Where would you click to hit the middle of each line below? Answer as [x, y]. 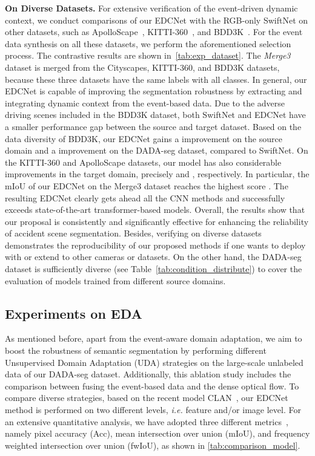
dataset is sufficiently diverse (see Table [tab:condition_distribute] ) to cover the [154, 269]
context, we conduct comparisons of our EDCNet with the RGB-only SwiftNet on [157, 20]
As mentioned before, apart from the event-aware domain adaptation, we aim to [154, 338]
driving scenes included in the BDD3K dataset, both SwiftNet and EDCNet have [155, 115]
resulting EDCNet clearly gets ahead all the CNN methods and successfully [145, 197]
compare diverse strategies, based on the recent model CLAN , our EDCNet [147, 398]
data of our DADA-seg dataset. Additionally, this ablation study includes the [148, 374]
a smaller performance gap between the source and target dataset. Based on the [153, 126]
